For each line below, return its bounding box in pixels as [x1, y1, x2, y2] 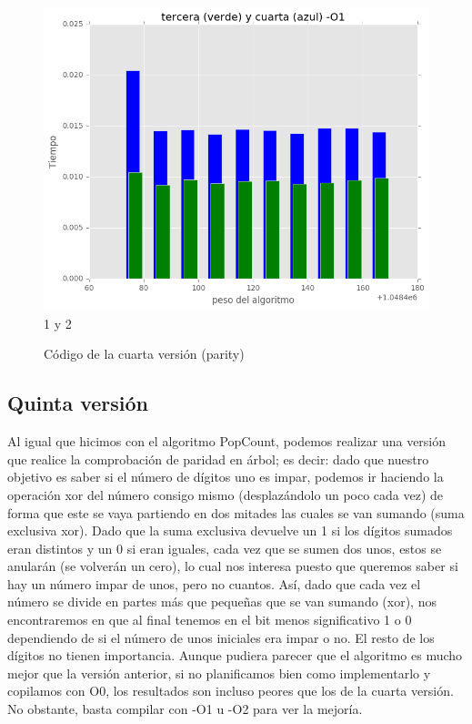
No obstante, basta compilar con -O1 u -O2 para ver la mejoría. [7, 699, 363, 719]
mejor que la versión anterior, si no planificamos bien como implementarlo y [7, 663, 431, 682]
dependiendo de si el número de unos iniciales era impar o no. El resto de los [7, 627, 435, 647]
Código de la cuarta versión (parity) [44, 344, 245, 363]
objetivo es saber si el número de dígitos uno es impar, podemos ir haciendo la [7, 467, 444, 486]
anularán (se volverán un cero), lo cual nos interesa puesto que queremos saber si [7, 556, 458, 576]
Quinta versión [7, 389, 149, 417]
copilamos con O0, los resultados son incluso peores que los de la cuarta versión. [7, 681, 454, 700]
